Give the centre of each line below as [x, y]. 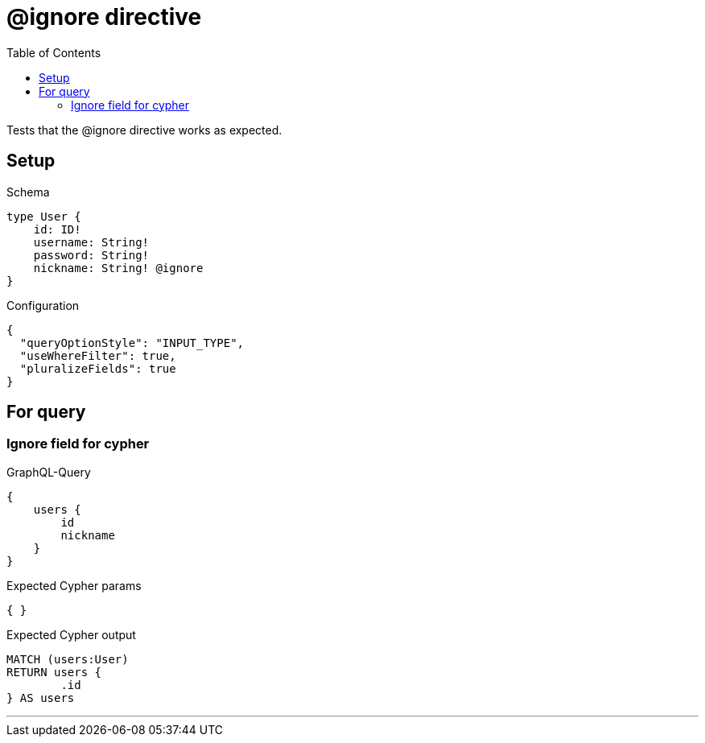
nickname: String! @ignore [118, 268]
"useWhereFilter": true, [98, 355]
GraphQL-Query [49, 472]
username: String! [91, 242]
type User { [44, 216]
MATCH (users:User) [68, 659]
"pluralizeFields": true [98, 368]
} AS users [41, 698]
